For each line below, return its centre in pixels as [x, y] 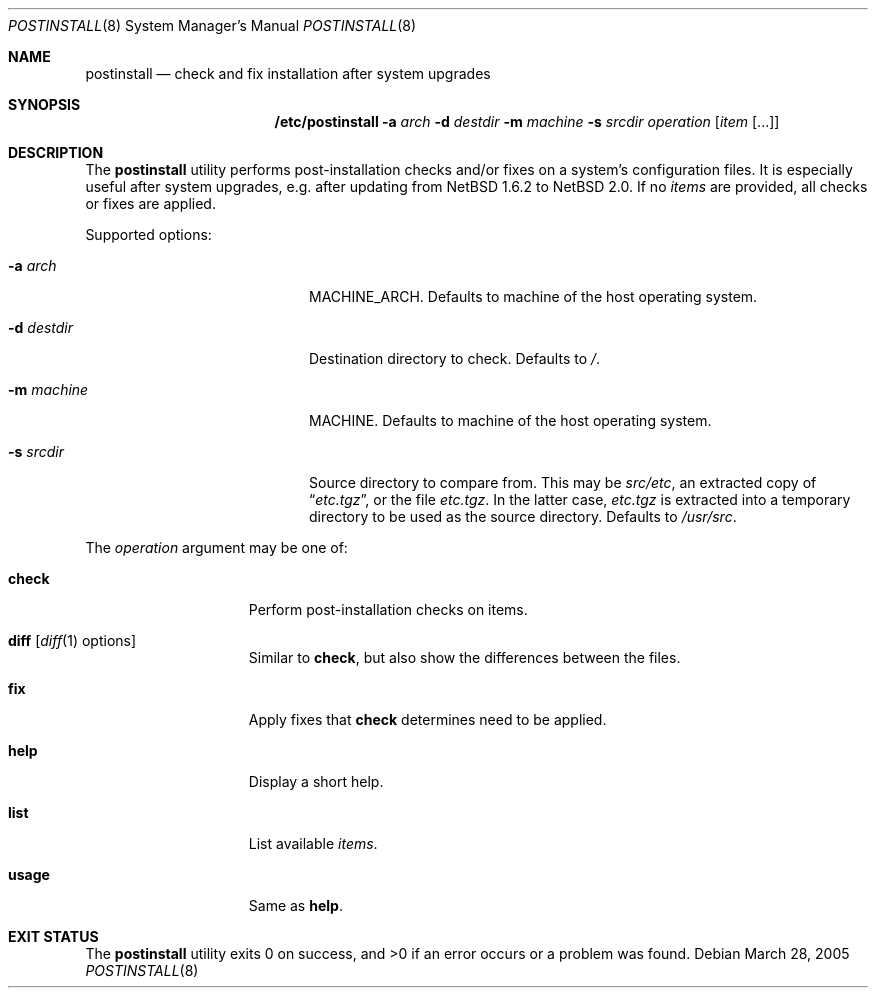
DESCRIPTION [56, 152]
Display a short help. [316, 781]
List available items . [313, 843]
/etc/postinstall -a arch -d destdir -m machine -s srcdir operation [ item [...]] [527, 121]
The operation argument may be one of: [216, 547]
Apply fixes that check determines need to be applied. [427, 719]
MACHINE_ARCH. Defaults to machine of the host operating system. [533, 296]
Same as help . [295, 905]
